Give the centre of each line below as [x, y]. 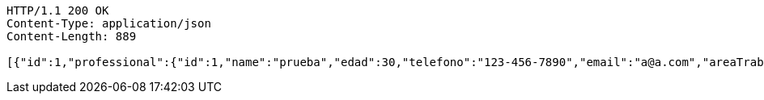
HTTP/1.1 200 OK [58, 10]
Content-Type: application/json [109, 23]
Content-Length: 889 [72, 36]
